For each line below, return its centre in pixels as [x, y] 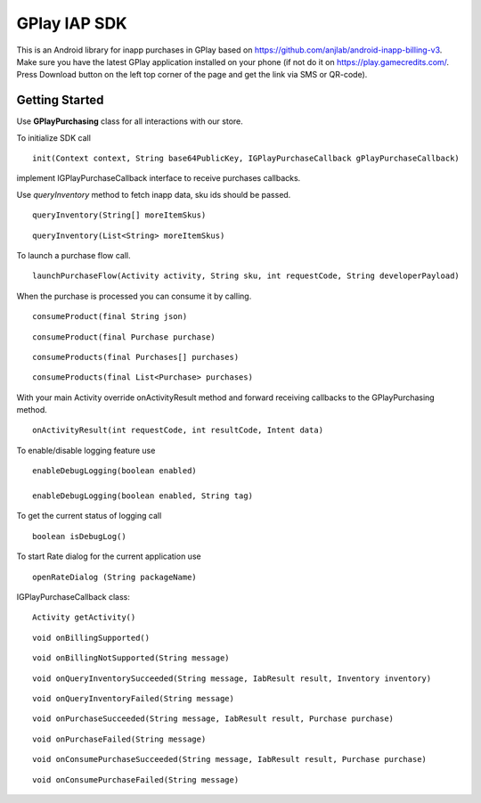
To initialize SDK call [53, 137]
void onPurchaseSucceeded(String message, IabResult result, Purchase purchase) [213, 719]
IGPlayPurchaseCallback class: [73, 597]
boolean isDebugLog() [79, 536]
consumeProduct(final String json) [110, 317]
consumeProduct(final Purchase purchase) [124, 337]
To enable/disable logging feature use [86, 450]
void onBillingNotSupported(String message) [131, 658]
